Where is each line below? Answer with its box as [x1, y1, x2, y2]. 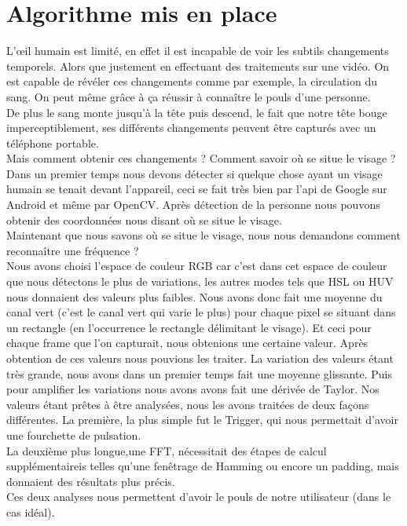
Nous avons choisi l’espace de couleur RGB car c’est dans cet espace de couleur [6, 258, 387, 274]
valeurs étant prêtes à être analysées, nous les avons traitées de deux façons [6, 396, 369, 412]
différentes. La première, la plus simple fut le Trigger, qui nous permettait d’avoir [6, 411, 398, 428]
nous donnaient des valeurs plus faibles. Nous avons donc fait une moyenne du [6, 288, 383, 305]
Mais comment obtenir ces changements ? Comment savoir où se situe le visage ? [6, 150, 396, 166]
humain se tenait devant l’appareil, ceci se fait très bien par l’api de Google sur [6, 181, 387, 197]
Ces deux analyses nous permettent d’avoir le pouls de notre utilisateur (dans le [6, 488, 391, 505]
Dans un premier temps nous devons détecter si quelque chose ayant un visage [6, 165, 383, 181]
